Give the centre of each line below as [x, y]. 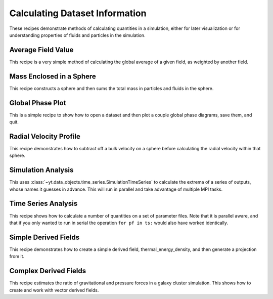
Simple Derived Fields [44, 237]
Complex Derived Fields [48, 271]
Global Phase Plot [38, 103]
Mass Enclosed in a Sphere [53, 76]
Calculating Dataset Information [78, 13]
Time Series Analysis [43, 204]
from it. [17, 257]
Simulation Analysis [41, 170]
